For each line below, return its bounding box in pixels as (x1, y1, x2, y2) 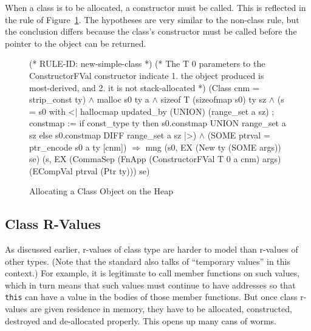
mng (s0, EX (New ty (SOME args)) (145, 140, 281, 153)
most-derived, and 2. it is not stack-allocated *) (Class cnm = (29, 81, 259, 94)
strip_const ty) (29, 93, 86, 106)
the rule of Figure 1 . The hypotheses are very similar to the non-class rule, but (5, 13, 299, 26)
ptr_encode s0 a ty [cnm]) (29, 140, 127, 153)
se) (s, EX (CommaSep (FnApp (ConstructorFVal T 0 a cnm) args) (29, 152, 281, 165)
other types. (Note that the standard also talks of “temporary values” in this (5, 254, 291, 267)
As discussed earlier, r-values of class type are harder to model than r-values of (5, 243, 298, 256)
